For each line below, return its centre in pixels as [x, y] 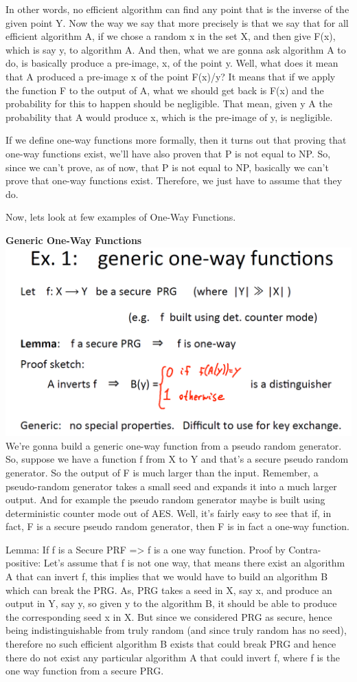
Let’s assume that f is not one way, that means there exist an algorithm [194, 563]
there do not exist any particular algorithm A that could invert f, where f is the [173, 657]
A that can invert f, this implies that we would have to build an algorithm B [167, 576]
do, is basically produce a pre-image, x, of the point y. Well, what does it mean [172, 63]
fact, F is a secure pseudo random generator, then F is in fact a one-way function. [177, 526]
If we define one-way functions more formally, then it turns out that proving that [176, 140]
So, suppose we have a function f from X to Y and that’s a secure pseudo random [177, 459]
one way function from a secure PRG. [85, 671]
